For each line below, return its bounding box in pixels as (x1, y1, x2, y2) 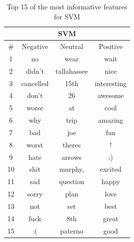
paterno (60, 225, 84, 236)
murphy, (59, 164, 84, 174)
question (59, 176, 85, 187)
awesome (97, 90, 124, 100)
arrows (61, 151, 82, 162)
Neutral (60, 41, 84, 51)
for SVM (54, 11, 80, 21)
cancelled (21, 78, 49, 88)
